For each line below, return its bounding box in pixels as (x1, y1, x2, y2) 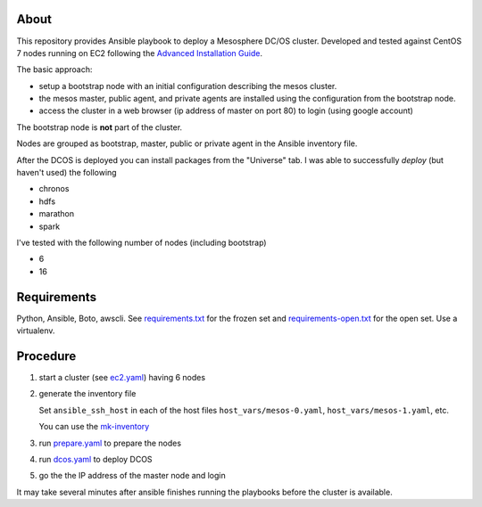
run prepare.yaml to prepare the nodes (38, 437, 182, 448)
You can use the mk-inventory (38, 421, 150, 432)
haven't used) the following (16, 168, 117, 178)
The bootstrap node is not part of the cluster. (16, 121, 183, 133)
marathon (38, 209, 75, 219)
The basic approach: (16, 64, 93, 75)
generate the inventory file (38, 388, 137, 399)
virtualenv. (16, 325, 55, 336)
